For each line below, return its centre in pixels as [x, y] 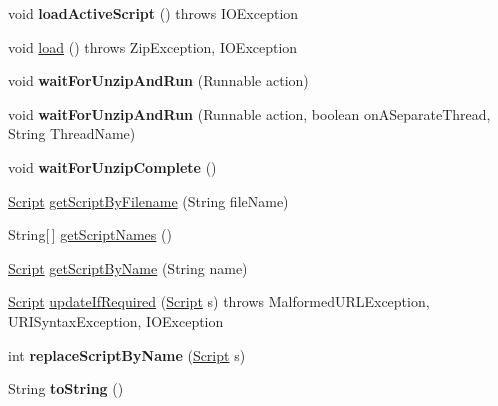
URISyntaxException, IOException [116, 320]
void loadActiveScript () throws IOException [153, 13]
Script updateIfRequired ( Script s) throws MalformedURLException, [219, 301]
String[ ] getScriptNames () [90, 234]
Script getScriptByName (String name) [128, 267]
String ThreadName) [72, 133]
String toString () [66, 388]
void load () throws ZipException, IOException [153, 46]
